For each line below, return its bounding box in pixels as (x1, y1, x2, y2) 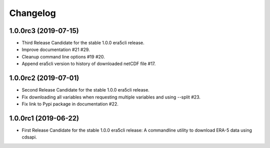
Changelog (9, 7, 56, 18)
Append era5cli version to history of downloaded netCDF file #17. (21, 60, 156, 67)
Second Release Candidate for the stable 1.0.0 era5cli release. (21, 87, 149, 93)
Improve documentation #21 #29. (21, 46, 90, 52)
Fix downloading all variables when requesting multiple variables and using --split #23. (21, 94, 201, 100)
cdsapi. (21, 134, 37, 140)
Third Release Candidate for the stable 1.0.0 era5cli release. (21, 40, 144, 46)
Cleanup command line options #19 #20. (21, 53, 105, 59)
